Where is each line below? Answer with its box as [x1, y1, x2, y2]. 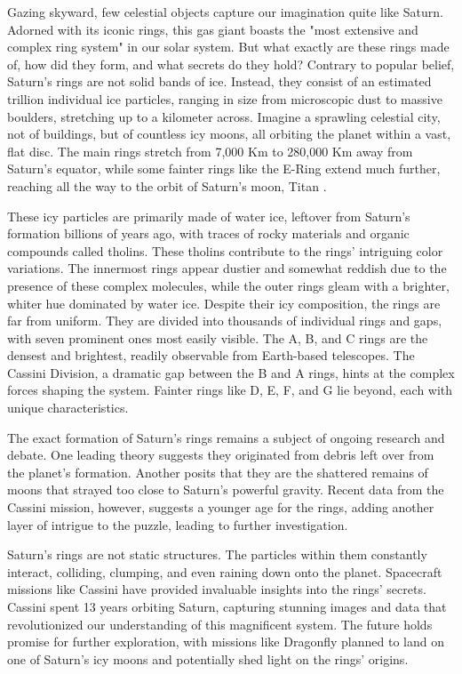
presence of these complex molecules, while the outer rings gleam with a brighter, [7, 276, 450, 294]
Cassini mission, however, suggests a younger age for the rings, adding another [7, 498, 434, 517]
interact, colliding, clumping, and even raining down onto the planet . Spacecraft [7, 562, 442, 581]
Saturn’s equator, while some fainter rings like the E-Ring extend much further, [7, 159, 441, 178]
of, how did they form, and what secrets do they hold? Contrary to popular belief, [7, 54, 455, 73]
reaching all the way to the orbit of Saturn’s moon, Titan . [7, 176, 327, 195]
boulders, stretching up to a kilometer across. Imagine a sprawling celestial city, [7, 107, 441, 125]
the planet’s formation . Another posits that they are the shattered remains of [7, 462, 428, 481]
